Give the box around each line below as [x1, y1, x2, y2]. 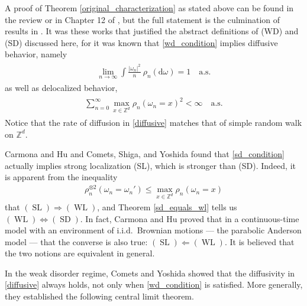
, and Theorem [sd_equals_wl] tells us [97, 200, 237, 213]
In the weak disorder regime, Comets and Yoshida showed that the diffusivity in [5, 266, 295, 279]
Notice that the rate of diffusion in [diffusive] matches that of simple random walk [5, 116, 302, 129]
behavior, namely [5, 48, 67, 60]
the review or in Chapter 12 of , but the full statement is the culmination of [5, 13, 280, 25]
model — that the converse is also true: [5, 235, 148, 248]
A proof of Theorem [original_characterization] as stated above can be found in [5, 2, 294, 14]
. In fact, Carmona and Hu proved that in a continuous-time [80, 212, 299, 224]
